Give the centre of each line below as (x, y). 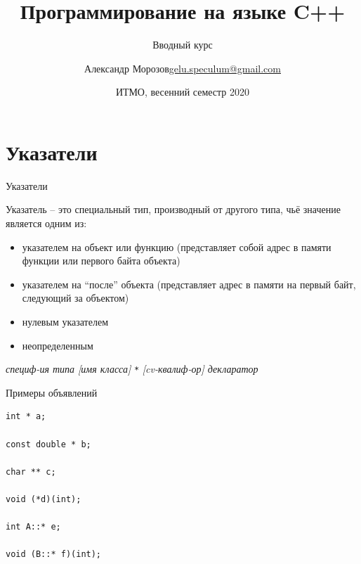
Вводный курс (183, 45)
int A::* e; (33, 527)
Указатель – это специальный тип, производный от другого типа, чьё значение (173, 209)
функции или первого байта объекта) (101, 261)
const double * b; (48, 444)
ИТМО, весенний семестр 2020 (183, 92)
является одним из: (46, 223)
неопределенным (58, 345)
